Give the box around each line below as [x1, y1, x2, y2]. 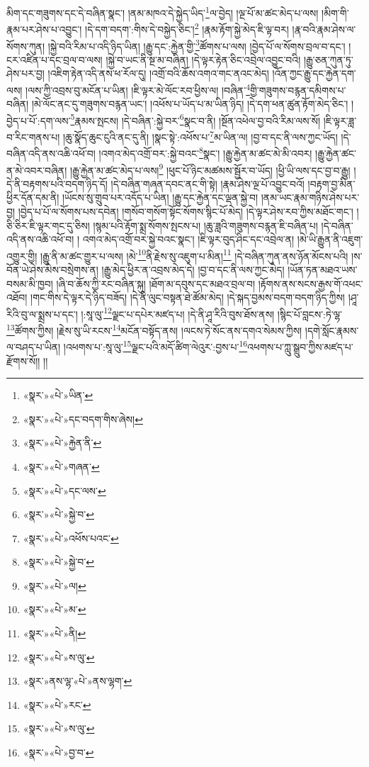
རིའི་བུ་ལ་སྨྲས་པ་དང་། [6, 306, 78, 321]
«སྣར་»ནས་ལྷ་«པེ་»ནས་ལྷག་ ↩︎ [23, 673, 132, 688]
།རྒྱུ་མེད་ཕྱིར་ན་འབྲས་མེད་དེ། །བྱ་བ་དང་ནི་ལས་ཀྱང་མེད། [101, 262, 285, 276]
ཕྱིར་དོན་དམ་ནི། [6, 190, 59, 205]
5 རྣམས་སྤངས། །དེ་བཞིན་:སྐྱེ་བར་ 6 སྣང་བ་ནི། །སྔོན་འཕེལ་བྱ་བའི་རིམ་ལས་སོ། [70, 111, 320, 128]
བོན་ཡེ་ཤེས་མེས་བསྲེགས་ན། [6, 262, 98, 276]
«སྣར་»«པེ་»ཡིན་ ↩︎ [23, 388, 93, 403]
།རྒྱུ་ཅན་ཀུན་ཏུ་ [303, 52, 353, 67]
